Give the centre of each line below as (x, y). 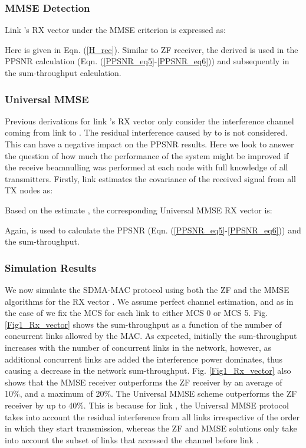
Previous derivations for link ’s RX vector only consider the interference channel (149, 121)
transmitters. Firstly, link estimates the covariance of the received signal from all (150, 178)
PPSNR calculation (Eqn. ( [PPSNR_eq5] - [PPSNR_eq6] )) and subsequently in (147, 61)
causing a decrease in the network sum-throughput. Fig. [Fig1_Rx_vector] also (148, 370)
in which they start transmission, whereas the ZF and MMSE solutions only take (151, 428)
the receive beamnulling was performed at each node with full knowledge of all (147, 167)
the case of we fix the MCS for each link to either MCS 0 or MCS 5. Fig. (136, 313)
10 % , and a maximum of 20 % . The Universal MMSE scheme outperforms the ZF (151, 393)
